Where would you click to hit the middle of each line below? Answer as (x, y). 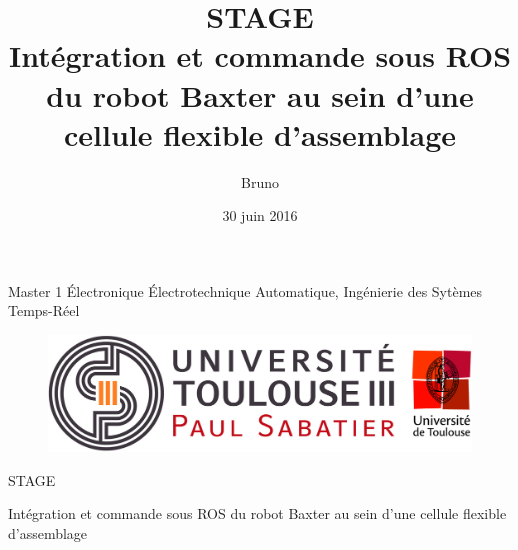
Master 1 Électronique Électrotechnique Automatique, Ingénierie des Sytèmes (245, 290)
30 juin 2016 (260, 215)
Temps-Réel (44, 310)
